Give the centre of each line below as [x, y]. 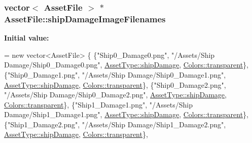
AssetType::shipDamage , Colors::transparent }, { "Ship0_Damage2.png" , [115, 84]
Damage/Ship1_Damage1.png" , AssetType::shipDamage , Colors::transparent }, [127, 114]
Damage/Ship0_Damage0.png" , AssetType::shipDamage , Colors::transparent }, [127, 65]
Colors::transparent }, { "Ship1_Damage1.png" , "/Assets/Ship [98, 104]
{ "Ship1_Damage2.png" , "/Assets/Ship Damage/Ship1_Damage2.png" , [115, 124]
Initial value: [27, 38]
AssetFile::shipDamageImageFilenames [85, 19]
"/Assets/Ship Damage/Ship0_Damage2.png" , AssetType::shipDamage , [115, 95]
